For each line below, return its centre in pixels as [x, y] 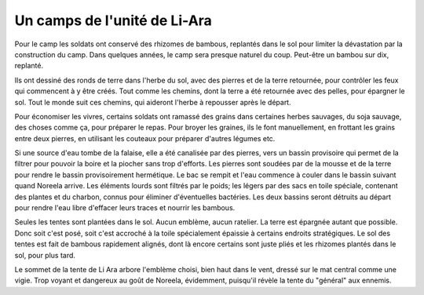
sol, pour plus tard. [45, 255]
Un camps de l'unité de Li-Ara [113, 20]
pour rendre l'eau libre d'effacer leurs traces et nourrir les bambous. [125, 208]
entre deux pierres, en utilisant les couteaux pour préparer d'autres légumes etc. [145, 138]
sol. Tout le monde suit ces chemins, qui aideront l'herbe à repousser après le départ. [153, 102]
